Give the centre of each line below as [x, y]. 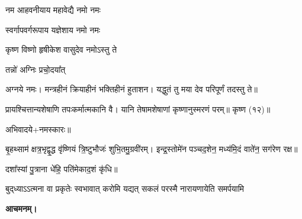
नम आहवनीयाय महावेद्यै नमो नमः [53, 9]
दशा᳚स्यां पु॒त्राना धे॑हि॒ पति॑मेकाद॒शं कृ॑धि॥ [62, 168]
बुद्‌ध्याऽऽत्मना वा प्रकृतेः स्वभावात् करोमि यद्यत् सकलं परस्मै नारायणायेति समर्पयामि [125, 189]
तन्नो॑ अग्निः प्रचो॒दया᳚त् [36, 69]
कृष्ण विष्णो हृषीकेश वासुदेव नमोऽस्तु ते [61, 49]
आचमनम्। [21, 208]
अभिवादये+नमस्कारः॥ [38, 129]
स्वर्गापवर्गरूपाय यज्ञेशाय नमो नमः [53, 29]
